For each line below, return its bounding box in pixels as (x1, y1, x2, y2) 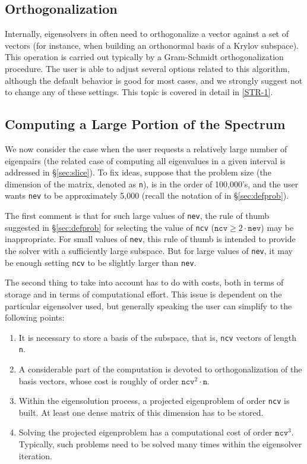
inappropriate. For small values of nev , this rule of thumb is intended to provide (5, 233, 296, 245)
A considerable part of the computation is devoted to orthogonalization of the (18, 363, 302, 375)
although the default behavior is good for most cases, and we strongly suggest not (5, 74, 303, 86)
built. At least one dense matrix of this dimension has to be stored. (18, 406, 264, 418)
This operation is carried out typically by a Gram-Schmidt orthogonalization (5, 51, 284, 63)
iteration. (18, 449, 52, 462)
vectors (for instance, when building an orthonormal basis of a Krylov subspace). (5, 39, 299, 51)
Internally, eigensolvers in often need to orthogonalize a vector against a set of (5, 27, 289, 40)
